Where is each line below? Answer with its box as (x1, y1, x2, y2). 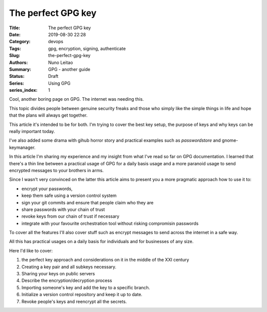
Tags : (9, 45, 21, 52)
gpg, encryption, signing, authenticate (48, 45, 126, 52)
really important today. (9, 128, 55, 134)
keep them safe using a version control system (21, 192, 117, 198)
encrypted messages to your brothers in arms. (9, 167, 104, 173)
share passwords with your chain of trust (21, 206, 105, 212)
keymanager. (9, 144, 36, 150)
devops (48, 39, 64, 45)
